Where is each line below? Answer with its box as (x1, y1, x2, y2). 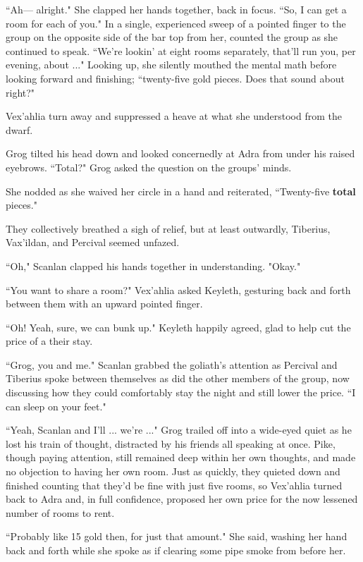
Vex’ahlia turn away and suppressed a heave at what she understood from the (6, 109, 342, 123)
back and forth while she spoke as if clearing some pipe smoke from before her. (6, 543, 346, 557)
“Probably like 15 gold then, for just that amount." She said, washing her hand (6, 529, 347, 544)
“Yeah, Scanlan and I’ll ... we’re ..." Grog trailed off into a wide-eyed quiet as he (6, 422, 352, 437)
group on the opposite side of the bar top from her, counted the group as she (6, 30, 338, 44)
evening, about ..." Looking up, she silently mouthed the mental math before (6, 57, 337, 72)
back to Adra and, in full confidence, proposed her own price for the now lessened (6, 491, 358, 506)
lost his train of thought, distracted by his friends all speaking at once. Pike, (6, 436, 336, 451)
